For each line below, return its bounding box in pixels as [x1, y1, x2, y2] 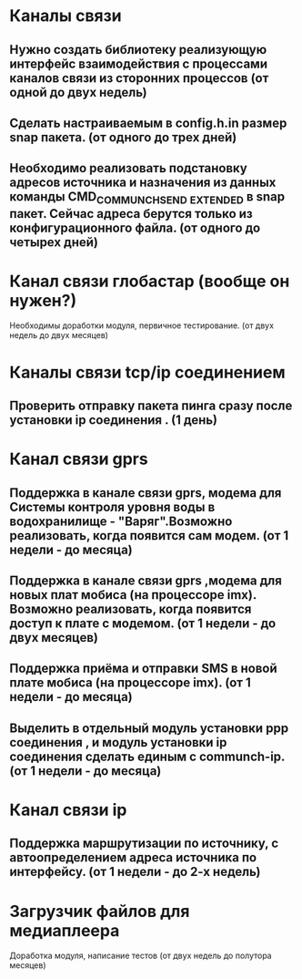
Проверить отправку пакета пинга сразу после [9, 398, 293, 414]
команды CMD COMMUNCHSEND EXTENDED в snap [9, 189, 286, 207]
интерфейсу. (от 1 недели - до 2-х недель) [9, 864, 261, 880]
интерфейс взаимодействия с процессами [9, 56, 268, 71]
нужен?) [9, 290, 77, 311]
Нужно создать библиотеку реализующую [9, 42, 267, 57]
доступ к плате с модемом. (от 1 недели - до [9, 616, 277, 632]
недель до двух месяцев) [9, 330, 109, 341]
